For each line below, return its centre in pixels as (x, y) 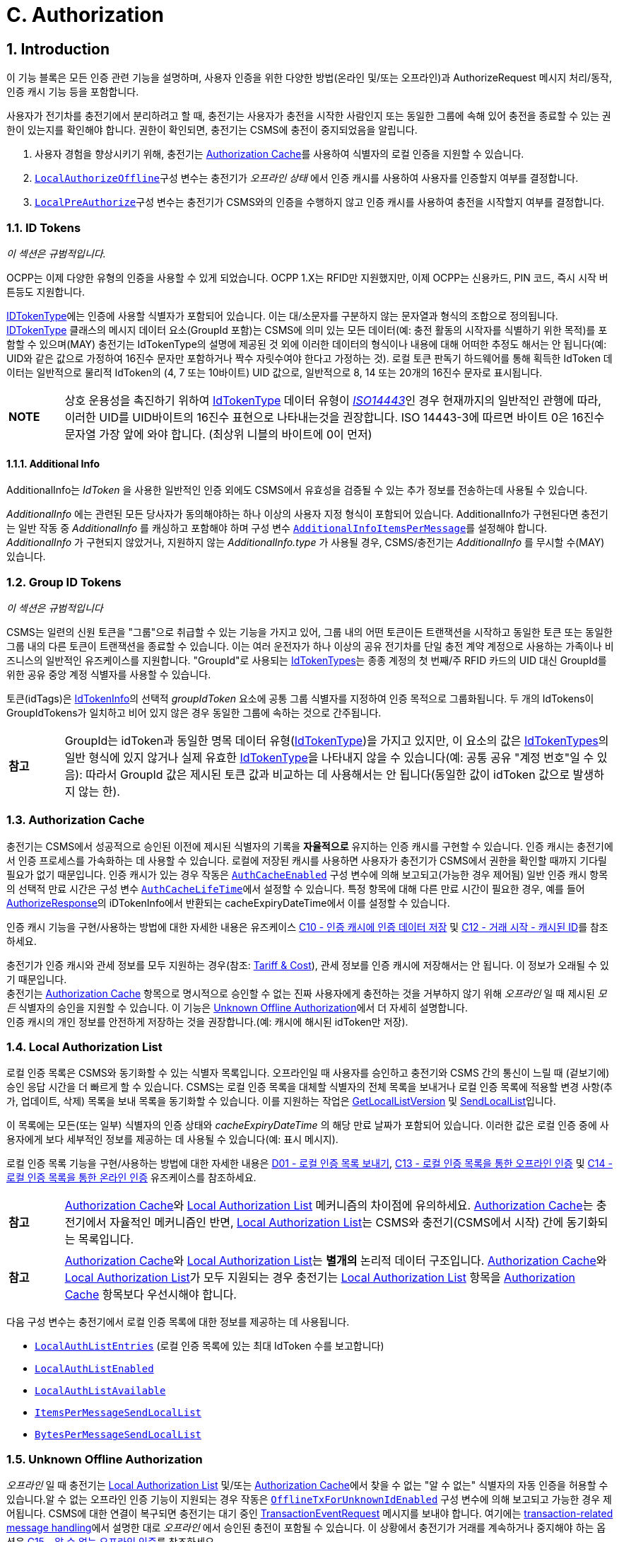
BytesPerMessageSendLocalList (118, 1435)
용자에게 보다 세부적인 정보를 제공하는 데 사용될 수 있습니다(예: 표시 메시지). (172, 1140)
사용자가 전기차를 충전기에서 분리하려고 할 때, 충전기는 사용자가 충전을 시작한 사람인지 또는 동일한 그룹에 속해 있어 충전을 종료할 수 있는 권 (309, 116)
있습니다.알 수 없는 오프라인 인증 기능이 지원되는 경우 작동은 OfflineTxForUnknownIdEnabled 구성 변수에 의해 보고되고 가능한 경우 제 (309, 1500)
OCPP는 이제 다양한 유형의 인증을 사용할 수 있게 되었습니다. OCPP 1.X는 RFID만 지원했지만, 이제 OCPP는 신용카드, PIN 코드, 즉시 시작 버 (307, 277)
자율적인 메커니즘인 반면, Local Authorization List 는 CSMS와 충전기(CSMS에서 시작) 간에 (337, 1223)
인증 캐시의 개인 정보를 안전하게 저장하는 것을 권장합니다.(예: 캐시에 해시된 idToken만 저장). (207, 1021)
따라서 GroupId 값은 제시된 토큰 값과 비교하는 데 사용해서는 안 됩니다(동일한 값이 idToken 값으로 (328, 774)
